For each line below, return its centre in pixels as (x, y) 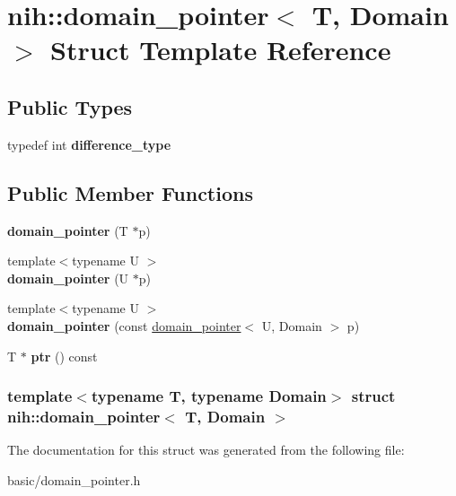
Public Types (70, 106)
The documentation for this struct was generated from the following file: (206, 450)
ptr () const (64, 356)
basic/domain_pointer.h (74, 479)
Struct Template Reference (221, 50)
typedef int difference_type (89, 144)
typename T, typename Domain (209, 396)
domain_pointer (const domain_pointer (124, 325)
